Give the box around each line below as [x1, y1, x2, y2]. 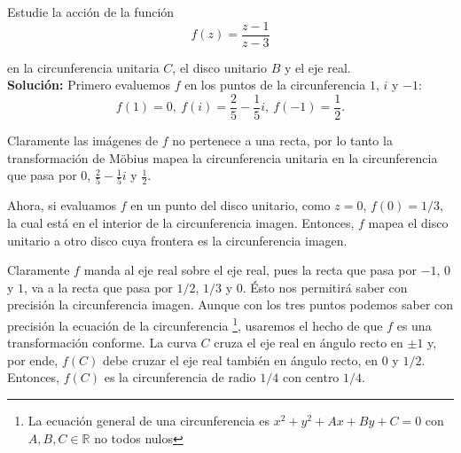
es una [396, 316, 432, 334]
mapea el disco [368, 214, 449, 231]
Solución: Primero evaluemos [7, 75, 170, 94]
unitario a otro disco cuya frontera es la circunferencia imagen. [7, 230, 348, 249]
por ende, [7, 350, 59, 369]
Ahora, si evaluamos [7, 196, 117, 215]
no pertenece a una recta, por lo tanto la [172, 130, 393, 149]
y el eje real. [284, 58, 351, 76]
